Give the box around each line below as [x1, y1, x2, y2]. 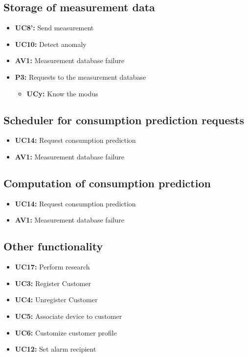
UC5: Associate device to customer [15, 311, 122, 321]
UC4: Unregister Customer [15, 294, 98, 305]
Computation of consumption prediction [3, 175, 211, 190]
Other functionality [3, 239, 103, 254]
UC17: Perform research [15, 262, 90, 272]
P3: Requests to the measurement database [15, 71, 146, 82]
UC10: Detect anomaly [15, 39, 87, 49]
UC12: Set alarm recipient [15, 344, 96, 354]
